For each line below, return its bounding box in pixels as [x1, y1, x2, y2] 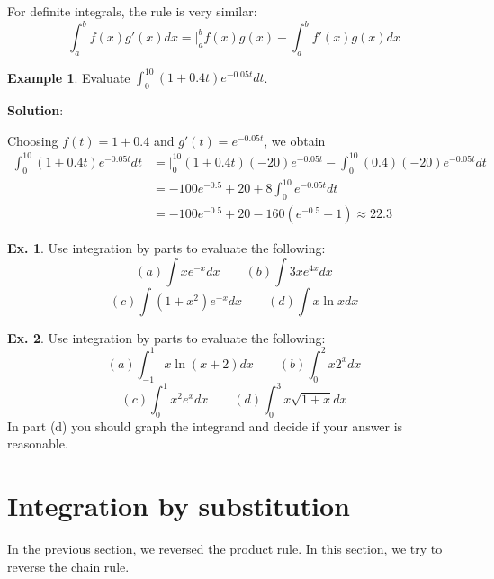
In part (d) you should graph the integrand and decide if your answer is [7, 416, 403, 435]
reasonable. [7, 434, 68, 453]
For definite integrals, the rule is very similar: [7, 2, 257, 20]
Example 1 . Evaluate [7, 68, 130, 86]
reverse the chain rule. [7, 556, 130, 575]
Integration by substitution [7, 487, 350, 524]
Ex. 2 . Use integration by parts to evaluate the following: [7, 328, 326, 347]
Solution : [7, 101, 64, 120]
